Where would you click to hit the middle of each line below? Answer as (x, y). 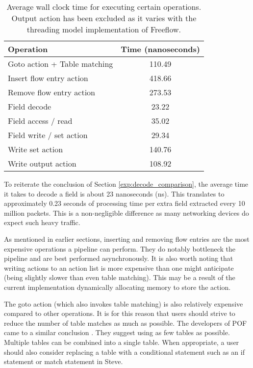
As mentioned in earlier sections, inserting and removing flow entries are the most (127, 239)
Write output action (42, 163)
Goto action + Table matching (61, 64)
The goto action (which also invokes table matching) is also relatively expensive (124, 303)
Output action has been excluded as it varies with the (104, 18)
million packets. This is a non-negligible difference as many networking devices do (126, 212)
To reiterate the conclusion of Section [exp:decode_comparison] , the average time (126, 184)
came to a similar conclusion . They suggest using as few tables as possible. (117, 332)
